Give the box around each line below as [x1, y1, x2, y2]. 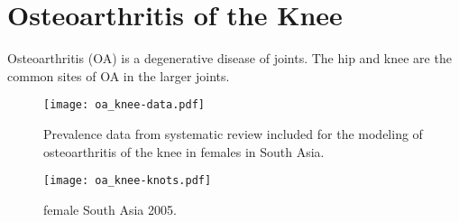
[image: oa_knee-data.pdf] [43, 98, 205, 112]
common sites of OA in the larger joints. [7, 66, 230, 85]
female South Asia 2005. [43, 199, 177, 218]
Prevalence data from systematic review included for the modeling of [43, 124, 423, 143]
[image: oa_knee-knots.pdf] [43, 174, 212, 188]
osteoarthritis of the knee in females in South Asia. [43, 142, 325, 161]
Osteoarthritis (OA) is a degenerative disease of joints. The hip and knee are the [7, 49, 452, 68]
